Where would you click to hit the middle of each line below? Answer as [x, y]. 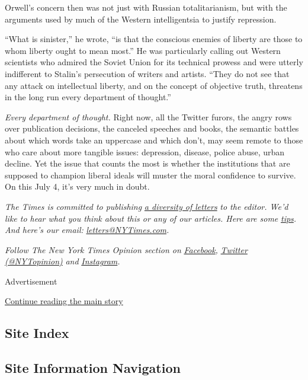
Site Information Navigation [93, 368]
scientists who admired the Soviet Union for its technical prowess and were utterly [154, 62]
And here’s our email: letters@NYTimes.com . [87, 230]
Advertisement [31, 281]
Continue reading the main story [64, 301]
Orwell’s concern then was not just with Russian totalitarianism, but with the [146, 7]
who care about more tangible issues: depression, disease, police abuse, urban [145, 151]
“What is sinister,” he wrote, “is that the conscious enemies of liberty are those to [154, 39]
